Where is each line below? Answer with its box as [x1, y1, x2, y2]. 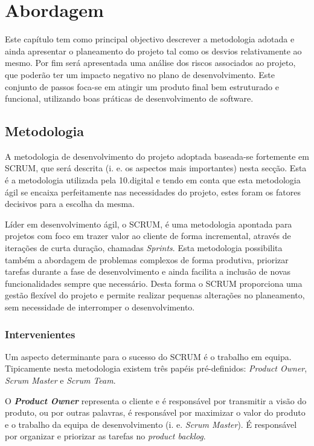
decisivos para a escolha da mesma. [5, 197, 135, 210]
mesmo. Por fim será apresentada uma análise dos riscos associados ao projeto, [5, 56, 296, 69]
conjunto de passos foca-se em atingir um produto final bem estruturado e [5, 80, 279, 93]
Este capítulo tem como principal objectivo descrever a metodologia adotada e [5, 33, 295, 45]
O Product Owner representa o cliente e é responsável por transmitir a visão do [5, 394, 307, 407]
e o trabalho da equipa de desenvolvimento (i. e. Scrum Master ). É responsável [5, 418, 297, 430]
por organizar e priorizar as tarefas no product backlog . [5, 430, 206, 442]
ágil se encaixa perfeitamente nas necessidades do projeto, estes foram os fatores [5, 185, 301, 198]
